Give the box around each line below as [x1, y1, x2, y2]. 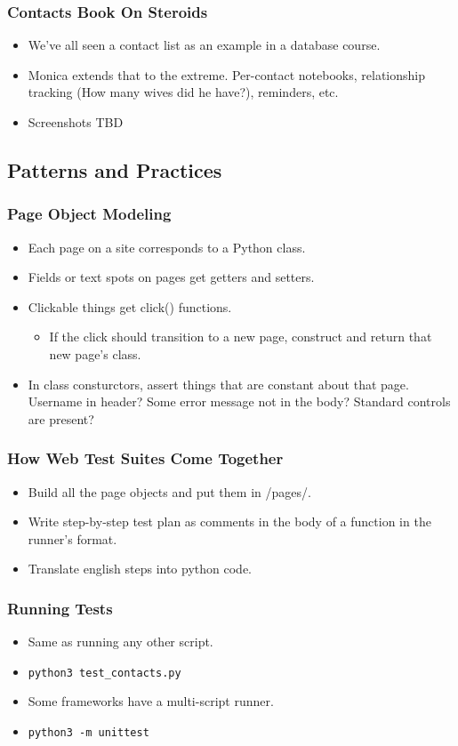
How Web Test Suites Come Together [7, 447, 284, 469]
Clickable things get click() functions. [28, 297, 232, 316]
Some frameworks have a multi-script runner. [28, 692, 274, 710]
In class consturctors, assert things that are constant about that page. [28, 374, 409, 393]
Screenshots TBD [28, 113, 124, 131]
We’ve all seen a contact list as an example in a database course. [28, 36, 381, 54]
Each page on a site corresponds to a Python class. [28, 237, 306, 256]
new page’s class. [49, 344, 141, 363]
